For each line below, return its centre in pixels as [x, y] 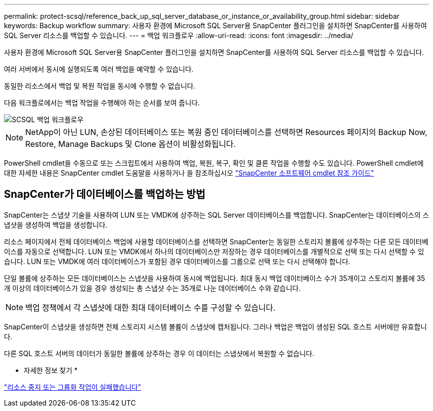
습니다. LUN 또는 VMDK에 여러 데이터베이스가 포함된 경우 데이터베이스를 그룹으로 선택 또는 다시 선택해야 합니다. [177, 261]
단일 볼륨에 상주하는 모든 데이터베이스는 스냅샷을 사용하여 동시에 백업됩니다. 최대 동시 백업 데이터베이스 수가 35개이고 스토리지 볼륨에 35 [215, 278]
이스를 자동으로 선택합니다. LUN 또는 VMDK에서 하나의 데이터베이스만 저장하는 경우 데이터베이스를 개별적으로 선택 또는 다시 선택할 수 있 [214, 251]
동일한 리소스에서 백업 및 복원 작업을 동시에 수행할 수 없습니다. [100, 86]
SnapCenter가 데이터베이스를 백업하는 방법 [105, 194]
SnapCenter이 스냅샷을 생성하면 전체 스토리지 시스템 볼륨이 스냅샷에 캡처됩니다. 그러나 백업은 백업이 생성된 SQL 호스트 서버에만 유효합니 [216, 326]
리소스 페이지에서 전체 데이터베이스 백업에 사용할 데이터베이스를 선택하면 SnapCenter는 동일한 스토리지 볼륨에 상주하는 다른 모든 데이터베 [216, 241]
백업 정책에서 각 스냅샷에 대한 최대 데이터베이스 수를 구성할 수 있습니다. [150, 307]
